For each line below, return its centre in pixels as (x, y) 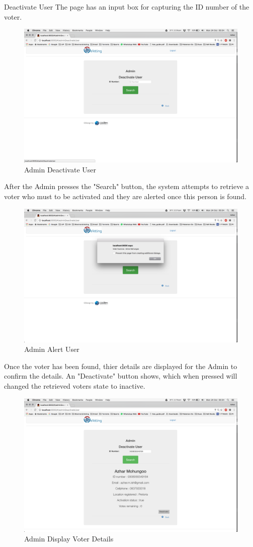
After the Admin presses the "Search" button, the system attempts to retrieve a (127, 186)
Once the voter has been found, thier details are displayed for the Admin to (121, 366)
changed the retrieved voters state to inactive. (75, 385)
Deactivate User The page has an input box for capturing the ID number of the (127, 7)
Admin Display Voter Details (69, 539)
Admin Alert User (52, 349)
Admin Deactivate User (60, 169)
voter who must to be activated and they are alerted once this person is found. (125, 196)
